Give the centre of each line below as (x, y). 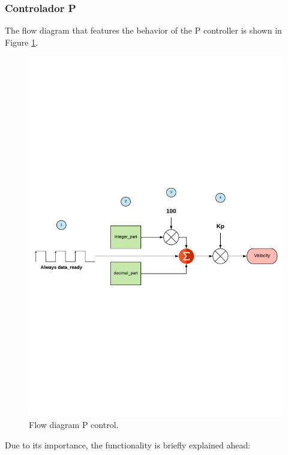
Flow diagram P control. (74, 425)
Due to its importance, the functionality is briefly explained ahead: (128, 444)
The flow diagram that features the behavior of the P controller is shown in (143, 30)
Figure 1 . (22, 42)
